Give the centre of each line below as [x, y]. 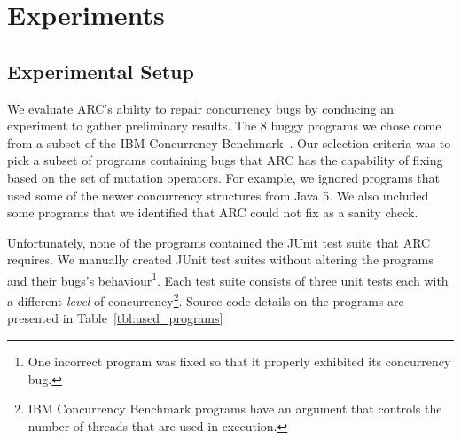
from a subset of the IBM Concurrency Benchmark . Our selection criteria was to [229, 142]
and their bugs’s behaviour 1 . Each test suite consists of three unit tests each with [228, 279]
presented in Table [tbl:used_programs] [115, 318]
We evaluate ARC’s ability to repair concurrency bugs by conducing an [201, 108]
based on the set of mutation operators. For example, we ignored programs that [224, 177]
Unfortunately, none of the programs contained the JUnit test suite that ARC [219, 242]
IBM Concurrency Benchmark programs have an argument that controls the [235, 409]
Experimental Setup [101, 71]
